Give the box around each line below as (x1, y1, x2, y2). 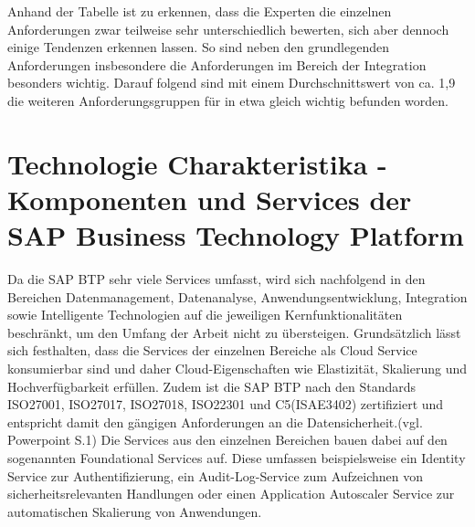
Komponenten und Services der (7, 180, 412, 217)
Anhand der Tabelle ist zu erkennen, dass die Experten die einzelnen (7, 2, 392, 20)
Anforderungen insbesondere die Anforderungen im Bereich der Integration (7, 55, 427, 74)
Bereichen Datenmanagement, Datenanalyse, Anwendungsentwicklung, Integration (7, 287, 468, 306)
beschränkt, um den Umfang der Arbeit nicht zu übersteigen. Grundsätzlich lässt (7, 322, 461, 342)
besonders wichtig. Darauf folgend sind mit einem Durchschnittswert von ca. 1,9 (7, 73, 456, 92)
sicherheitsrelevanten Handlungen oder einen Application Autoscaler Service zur (7, 484, 455, 503)
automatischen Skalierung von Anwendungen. (7, 501, 262, 521)
